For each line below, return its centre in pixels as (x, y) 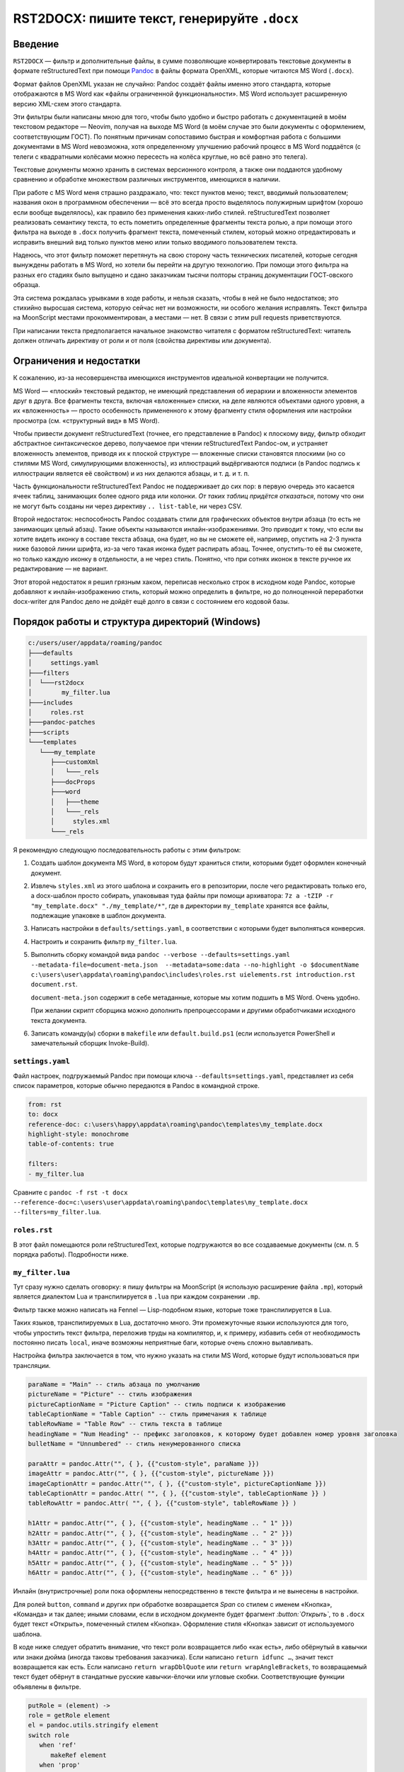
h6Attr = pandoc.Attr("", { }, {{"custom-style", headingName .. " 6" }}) (161, 1573)
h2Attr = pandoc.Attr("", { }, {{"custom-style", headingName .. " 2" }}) (161, 1533)
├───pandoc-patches (62, 722)
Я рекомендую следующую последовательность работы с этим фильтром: (127, 850)
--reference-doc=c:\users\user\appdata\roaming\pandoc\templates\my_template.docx (160, 1202)
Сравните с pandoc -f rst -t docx (70, 1192)
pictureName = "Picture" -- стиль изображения (110, 1394)
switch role (49, 1735)
